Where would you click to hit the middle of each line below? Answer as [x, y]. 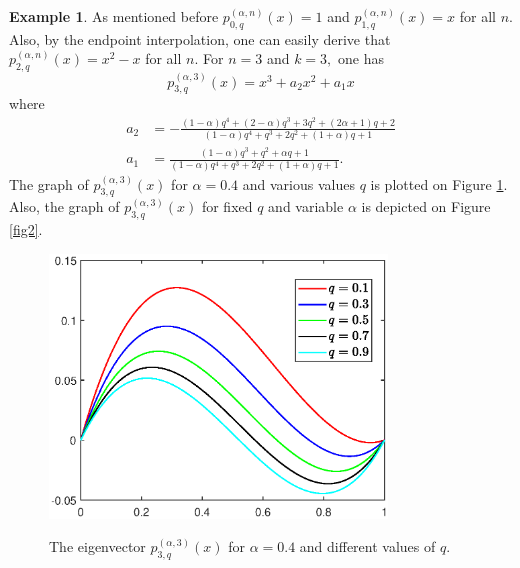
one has [360, 58]
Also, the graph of [64, 206]
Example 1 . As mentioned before [114, 16]
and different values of [367, 546]
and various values [298, 183]
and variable [306, 206]
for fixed [227, 206]
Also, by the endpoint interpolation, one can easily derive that [200, 38]
